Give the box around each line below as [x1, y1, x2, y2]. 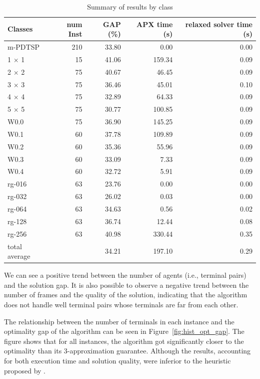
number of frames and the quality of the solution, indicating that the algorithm [4, 289, 247, 300]
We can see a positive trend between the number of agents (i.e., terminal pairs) [4, 270, 246, 280]
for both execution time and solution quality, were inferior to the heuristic [4, 355, 231, 365]
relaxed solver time [185, 19, 252, 29]
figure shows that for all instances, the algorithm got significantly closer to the [4, 335, 244, 346]
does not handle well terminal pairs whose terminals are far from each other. [4, 299, 238, 309]
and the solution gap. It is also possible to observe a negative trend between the [4, 279, 249, 290]
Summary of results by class [87, 2, 173, 12]
